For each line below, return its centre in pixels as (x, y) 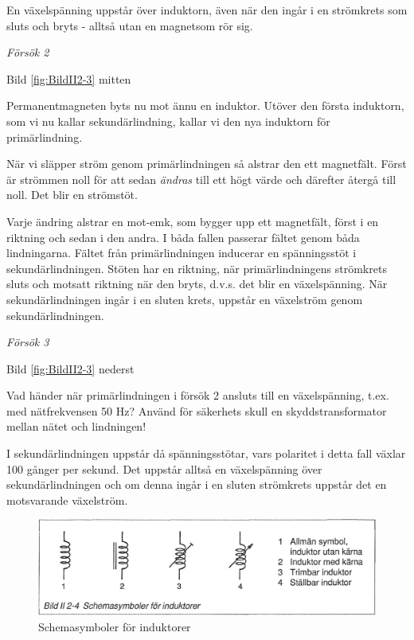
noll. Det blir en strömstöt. (72, 195)
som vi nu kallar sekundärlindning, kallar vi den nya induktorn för (168, 121)
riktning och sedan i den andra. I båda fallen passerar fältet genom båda (183, 237)
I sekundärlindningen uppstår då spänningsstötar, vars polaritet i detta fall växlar (206, 453)
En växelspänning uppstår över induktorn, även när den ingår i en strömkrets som (207, 10)
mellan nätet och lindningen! (76, 426)
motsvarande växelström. (67, 500)
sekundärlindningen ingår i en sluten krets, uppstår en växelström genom (185, 299)
